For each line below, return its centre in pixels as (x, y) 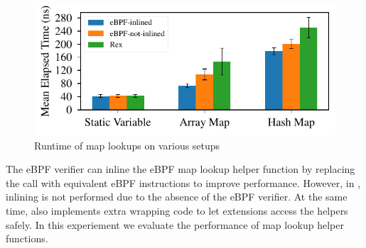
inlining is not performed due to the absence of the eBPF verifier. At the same (177, 197)
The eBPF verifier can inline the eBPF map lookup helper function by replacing (181, 169)
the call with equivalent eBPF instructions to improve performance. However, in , (183, 182)
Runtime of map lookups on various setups (127, 145)
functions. (27, 238)
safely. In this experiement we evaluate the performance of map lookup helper (175, 224)
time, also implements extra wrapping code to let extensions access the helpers (177, 211)
